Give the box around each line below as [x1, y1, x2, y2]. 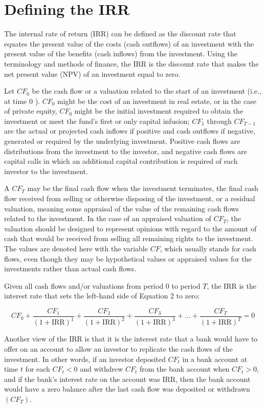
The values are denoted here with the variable [4, 243, 148, 253]
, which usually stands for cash [160, 243, 256, 253]
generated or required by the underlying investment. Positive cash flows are [4, 136, 240, 146]
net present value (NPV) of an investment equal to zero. [4, 68, 181, 79]
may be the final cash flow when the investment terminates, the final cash [27, 183, 258, 194]
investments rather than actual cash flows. [4, 263, 137, 274]
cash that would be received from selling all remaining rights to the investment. [4, 233, 253, 244]
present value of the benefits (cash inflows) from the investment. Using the [4, 48, 237, 59]
